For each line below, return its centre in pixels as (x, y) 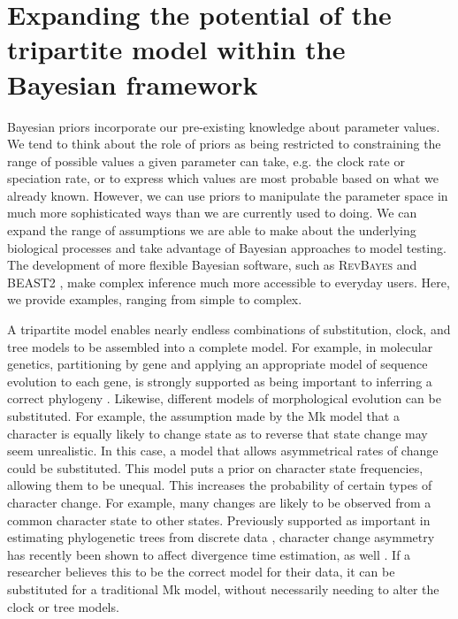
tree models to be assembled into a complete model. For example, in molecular (220, 346)
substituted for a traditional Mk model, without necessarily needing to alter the (223, 588)
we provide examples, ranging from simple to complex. (155, 299)
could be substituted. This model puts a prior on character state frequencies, (215, 467)
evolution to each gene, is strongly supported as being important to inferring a (220, 381)
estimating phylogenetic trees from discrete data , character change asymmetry (221, 537)
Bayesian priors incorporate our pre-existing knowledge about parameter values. (224, 126)
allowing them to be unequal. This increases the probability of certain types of (220, 485)
